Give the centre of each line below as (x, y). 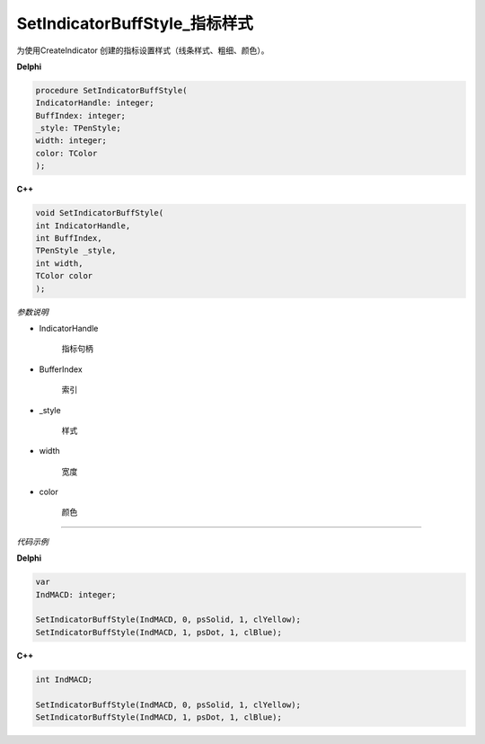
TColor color (64, 276)
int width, (59, 263)
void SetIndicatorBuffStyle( (100, 213)
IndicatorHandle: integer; (95, 103)
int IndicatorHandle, (83, 226)
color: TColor (66, 153)
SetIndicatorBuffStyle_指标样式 (135, 23)
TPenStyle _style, (76, 251)
